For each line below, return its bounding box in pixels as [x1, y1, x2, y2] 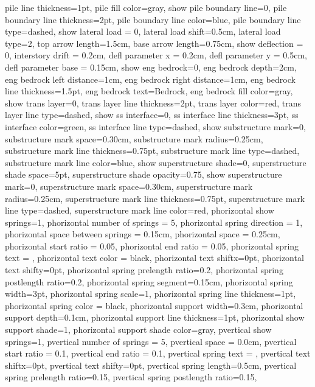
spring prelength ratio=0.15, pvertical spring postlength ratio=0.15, [5, 371, 257, 383]
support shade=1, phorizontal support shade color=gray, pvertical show [5, 323, 272, 336]
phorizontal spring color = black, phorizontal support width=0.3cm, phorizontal [5, 299, 303, 312]
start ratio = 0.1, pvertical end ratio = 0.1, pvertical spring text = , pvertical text [5, 347, 311, 360]
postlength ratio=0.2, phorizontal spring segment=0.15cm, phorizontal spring [5, 275, 293, 288]
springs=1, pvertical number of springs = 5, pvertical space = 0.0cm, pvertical [5, 335, 297, 347]
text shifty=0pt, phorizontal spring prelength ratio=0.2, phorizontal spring [5, 263, 283, 276]
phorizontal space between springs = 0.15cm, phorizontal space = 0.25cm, [5, 228, 280, 240]
